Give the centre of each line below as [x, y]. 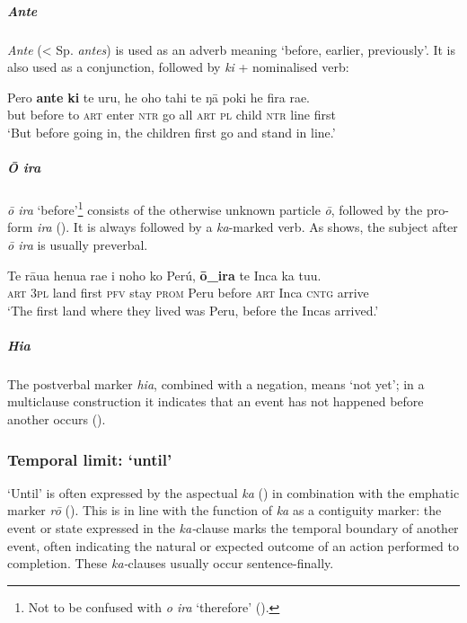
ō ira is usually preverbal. [78, 244]
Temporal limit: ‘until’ [90, 459]
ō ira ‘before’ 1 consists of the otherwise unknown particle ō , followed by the [215, 208]
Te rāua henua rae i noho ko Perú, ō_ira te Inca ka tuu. [164, 275]
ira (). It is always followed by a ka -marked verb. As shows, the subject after [247, 227]
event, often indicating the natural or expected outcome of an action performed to [233, 545]
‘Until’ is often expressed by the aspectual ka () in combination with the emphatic [233, 492]
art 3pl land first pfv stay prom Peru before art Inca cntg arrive [188, 293]
